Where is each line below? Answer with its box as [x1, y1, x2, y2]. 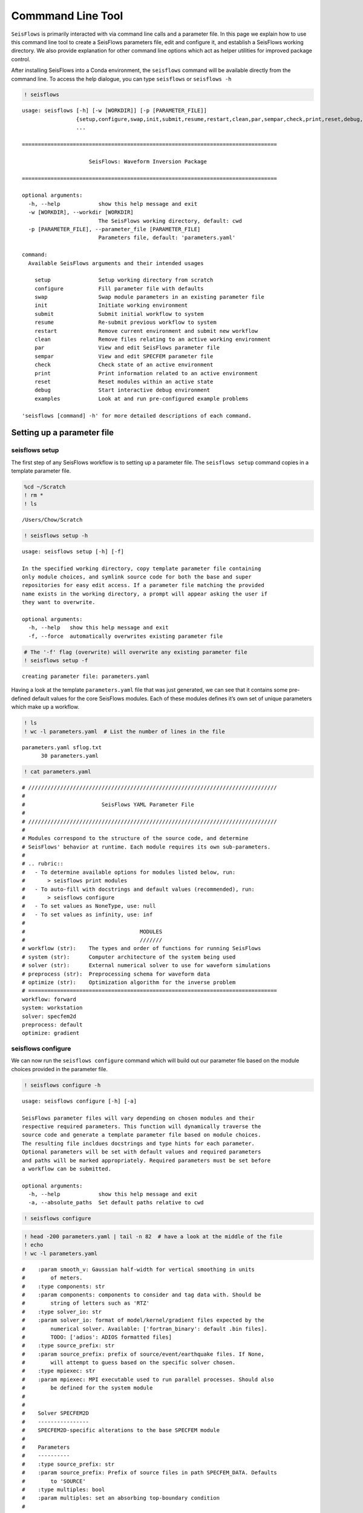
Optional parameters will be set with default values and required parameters [22, 1149, 261, 1155]
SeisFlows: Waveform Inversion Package [88, 158, 207, 165]
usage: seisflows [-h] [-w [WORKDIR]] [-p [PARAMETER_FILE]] [22, 107, 207, 114]
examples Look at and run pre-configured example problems [34, 395, 249, 402]
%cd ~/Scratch [24, 484, 66, 490]
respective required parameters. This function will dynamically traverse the [22, 1123, 261, 1130]
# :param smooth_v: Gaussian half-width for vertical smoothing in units [22, 1265, 255, 1273]
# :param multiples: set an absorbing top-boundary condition [22, 1495, 220, 1502]
